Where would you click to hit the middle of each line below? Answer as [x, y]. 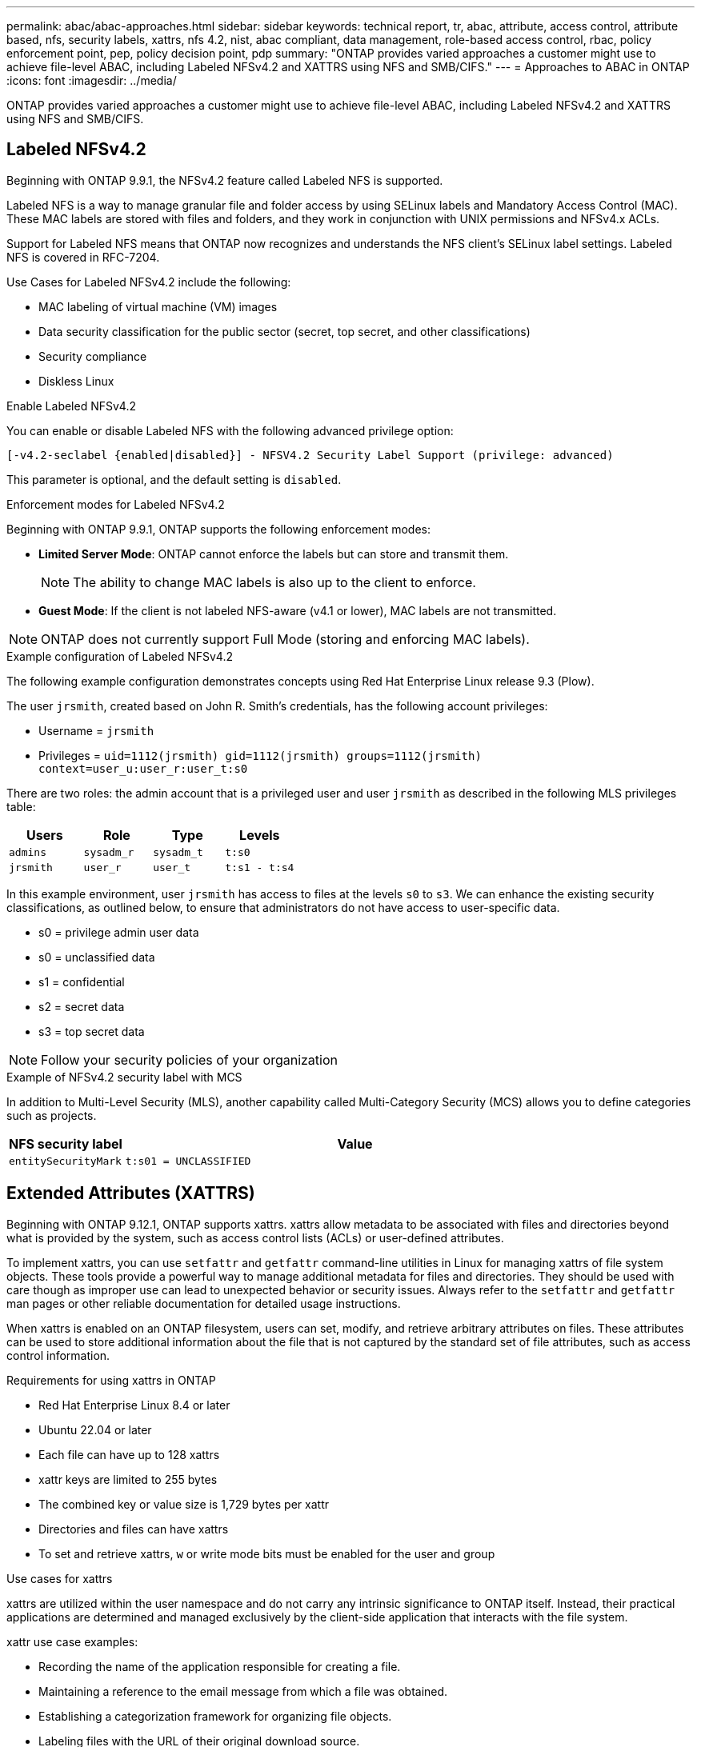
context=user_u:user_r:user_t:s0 [143, 768]
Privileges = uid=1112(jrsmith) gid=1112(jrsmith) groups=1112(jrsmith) [260, 755]
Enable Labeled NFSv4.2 [71, 406]
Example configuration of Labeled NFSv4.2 [120, 656]
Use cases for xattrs [60, 1578]
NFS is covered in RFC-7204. [83, 257]
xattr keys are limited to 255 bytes [128, 1479]
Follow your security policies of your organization [189, 1059]
